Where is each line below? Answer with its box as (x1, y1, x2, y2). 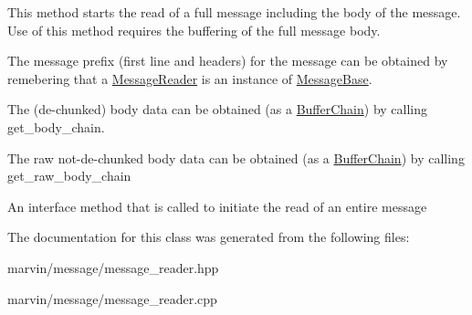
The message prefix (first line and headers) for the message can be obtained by (7, 51, 448, 70)
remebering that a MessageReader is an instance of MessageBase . (7, 68, 372, 88)
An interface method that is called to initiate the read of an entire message (7, 196, 427, 215)
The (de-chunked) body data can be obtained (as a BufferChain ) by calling (7, 100, 428, 119)
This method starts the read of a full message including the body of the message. (7, 3, 461, 21)
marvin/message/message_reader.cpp (7, 289, 217, 308)
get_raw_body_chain (7, 166, 131, 185)
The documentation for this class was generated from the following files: (7, 227, 410, 247)
